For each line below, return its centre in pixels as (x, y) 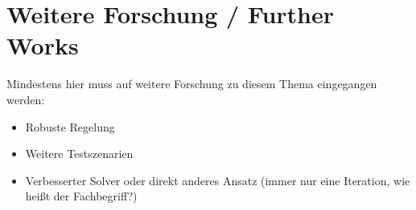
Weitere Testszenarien (79, 153)
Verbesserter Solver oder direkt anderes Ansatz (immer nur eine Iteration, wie (218, 180)
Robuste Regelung (70, 126)
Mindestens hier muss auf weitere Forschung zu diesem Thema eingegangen (192, 84)
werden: (26, 99)
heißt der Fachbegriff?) (81, 196)
